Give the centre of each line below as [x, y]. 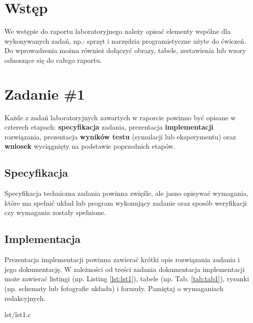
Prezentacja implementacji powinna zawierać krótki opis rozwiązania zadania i [122, 259]
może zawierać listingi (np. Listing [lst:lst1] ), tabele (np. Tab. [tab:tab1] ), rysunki [127, 279]
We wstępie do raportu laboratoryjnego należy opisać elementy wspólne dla [118, 31]
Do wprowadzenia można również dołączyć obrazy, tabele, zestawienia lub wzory [125, 50]
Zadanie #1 [45, 94]
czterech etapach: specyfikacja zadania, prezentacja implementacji [109, 127]
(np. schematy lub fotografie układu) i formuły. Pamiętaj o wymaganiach [114, 288]
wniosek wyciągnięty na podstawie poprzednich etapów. [90, 146]
